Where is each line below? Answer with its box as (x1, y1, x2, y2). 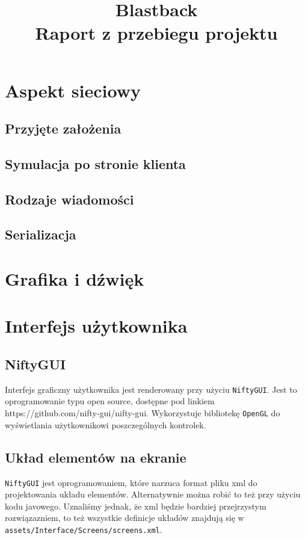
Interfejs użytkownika (5, 313, 188, 338)
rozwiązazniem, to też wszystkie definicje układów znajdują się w (5, 511, 244, 524)
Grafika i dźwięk (5, 266, 144, 291)
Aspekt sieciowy (5, 78, 141, 102)
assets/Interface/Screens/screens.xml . (5, 523, 162, 535)
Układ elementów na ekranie (5, 448, 186, 466)
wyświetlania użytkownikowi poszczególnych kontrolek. (5, 418, 206, 431)
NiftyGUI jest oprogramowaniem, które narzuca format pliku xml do (5, 476, 257, 488)
